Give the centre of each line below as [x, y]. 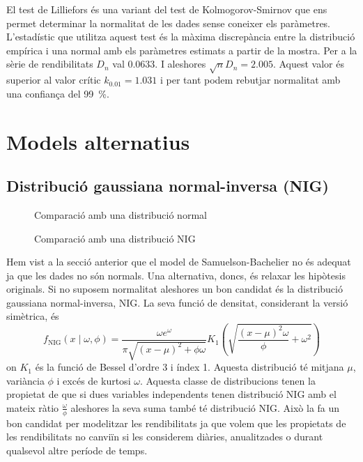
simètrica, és [33, 316]
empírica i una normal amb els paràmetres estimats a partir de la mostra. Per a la [182, 50]
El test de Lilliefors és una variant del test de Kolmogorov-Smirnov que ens [167, 9]
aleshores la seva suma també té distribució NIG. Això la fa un [205, 407]
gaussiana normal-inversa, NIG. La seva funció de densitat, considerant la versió [177, 302]
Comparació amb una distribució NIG [115, 238]
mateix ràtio [33, 407]
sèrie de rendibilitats [50, 64]
